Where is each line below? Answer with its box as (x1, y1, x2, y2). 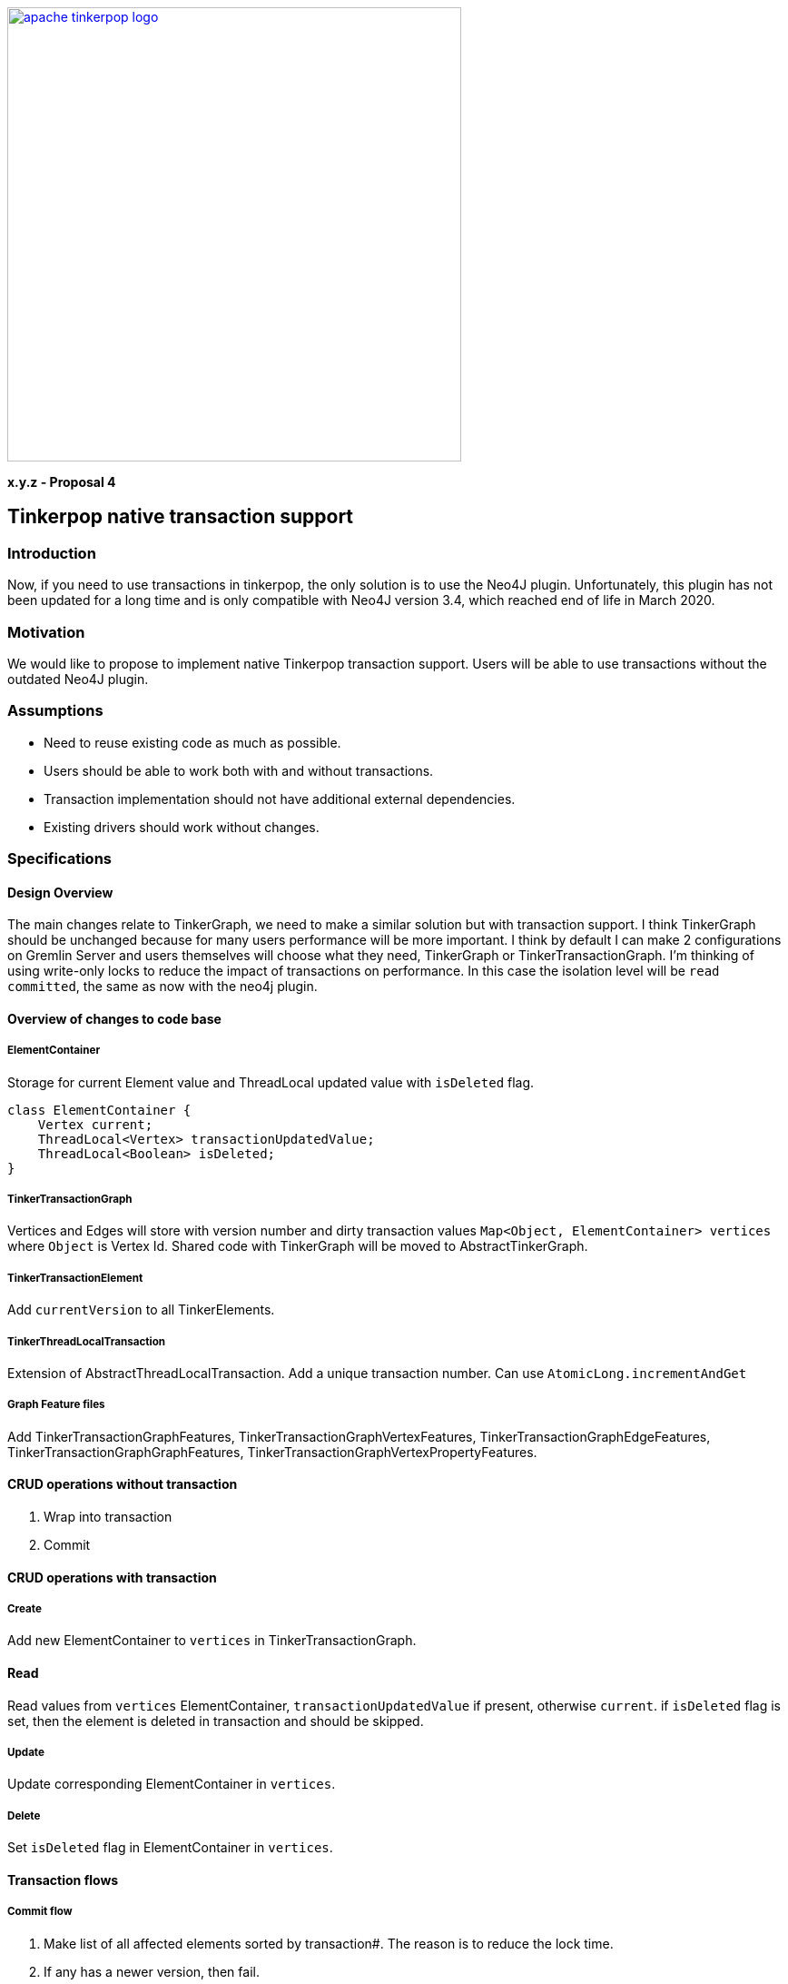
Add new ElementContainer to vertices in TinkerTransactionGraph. (7, 1632, 417, 1649)
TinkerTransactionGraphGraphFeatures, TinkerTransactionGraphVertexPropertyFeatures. (7, 1443, 537, 1460)
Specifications (7, 849, 112, 868)
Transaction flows (7, 1871, 119, 1888)
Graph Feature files (7, 1398, 105, 1412)
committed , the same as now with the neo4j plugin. (7, 978, 318, 995)
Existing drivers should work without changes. (44, 818, 320, 835)
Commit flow (7, 1905, 73, 1919)
